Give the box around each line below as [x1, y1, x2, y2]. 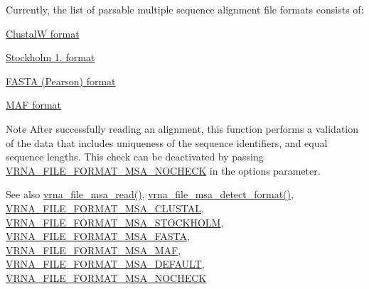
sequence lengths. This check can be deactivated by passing [6, 149, 264, 164]
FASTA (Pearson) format [6, 73, 116, 88]
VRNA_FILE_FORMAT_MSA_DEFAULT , [6, 256, 205, 271]
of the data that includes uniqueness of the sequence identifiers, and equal [6, 135, 328, 150]
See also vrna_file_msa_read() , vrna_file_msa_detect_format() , [6, 187, 294, 202]
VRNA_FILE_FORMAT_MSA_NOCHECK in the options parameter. [6, 163, 321, 178]
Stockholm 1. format [6, 50, 95, 65]
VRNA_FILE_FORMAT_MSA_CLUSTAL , [6, 200, 204, 215]
